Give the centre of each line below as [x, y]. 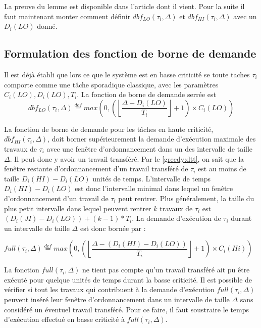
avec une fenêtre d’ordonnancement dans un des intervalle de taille [150, 148]
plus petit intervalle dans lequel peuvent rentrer [78, 208]
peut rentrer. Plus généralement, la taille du [186, 198]
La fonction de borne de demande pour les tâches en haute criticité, [109, 129]
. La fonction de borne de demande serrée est [146, 94]
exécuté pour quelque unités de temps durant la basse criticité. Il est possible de [128, 279]
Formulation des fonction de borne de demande [130, 53]
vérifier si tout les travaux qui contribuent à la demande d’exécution [109, 289]
